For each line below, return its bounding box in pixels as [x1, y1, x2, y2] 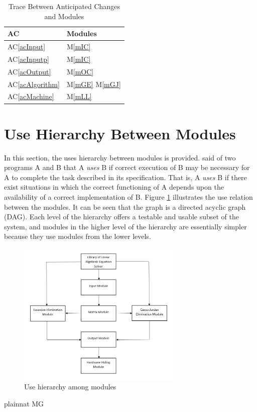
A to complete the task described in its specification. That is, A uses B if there [4, 172, 247, 182]
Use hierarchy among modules [24, 381, 116, 392]
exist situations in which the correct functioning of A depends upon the [4, 182, 224, 192]
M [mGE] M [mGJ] [66, 78, 121, 89]
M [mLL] [66, 91, 92, 102]
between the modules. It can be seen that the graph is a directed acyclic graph [4, 201, 246, 212]
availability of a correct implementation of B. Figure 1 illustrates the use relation [4, 192, 253, 202]
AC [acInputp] [8, 53, 49, 64]
